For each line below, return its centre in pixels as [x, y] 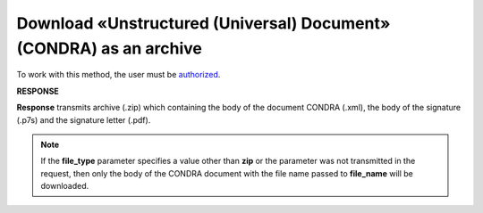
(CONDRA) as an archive [110, 48]
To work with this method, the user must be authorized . [119, 75]
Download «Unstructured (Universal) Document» [203, 23]
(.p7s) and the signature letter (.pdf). [84, 119]
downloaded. [65, 186]
